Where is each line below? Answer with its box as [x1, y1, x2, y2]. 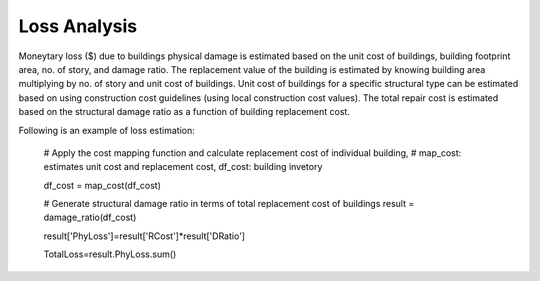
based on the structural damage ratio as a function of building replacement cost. [18, 106, 350, 118]
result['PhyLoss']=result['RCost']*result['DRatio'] [43, 230, 245, 242]
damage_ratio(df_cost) [43, 211, 137, 224]
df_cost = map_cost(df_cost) [43, 179, 162, 191]
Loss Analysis [18, 15, 138, 37]
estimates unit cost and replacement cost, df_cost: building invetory [43, 161, 323, 173]
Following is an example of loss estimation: [18, 124, 195, 136]
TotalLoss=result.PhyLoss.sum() [43, 248, 177, 260]
